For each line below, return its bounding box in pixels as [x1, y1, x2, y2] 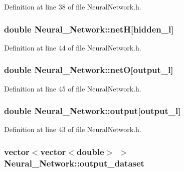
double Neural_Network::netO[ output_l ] [4, 63, 173, 76]
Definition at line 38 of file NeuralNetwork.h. [4, 1, 141, 11]
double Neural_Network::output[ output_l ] [4, 104, 181, 117]
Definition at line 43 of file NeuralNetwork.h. [4, 124, 141, 134]
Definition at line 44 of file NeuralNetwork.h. [4, 42, 141, 52]
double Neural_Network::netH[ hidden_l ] [4, 22, 174, 35]
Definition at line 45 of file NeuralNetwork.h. [4, 83, 141, 93]
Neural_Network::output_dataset [4, 156, 144, 169]
